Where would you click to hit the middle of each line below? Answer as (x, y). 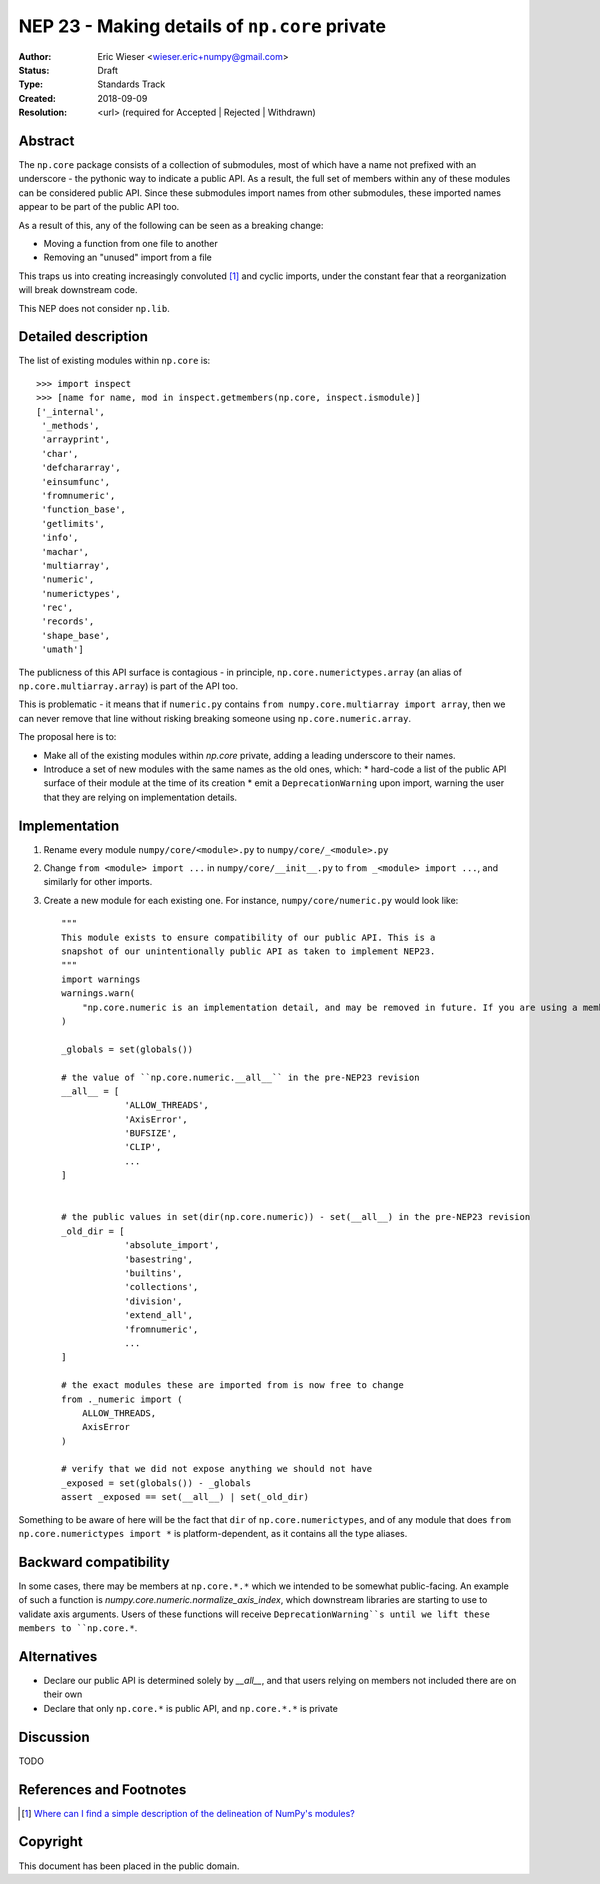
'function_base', (84, 509)
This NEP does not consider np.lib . (94, 308)
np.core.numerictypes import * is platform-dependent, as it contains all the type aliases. (213, 1534)
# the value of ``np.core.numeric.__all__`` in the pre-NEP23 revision (240, 1077)
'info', (60, 538)
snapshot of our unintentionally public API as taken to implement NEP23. (248, 951)
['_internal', (70, 411)
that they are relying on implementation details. (140, 797)
